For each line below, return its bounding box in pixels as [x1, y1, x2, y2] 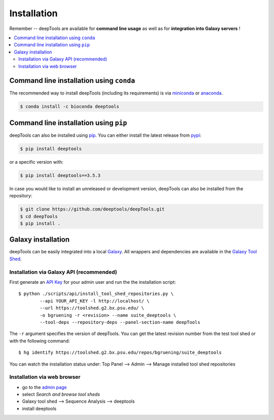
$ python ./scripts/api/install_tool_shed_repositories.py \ [18, 291, 174, 297]
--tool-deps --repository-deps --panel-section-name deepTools [40, 319, 200, 325]
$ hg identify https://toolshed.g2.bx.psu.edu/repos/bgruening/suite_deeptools [18, 350, 222, 355]
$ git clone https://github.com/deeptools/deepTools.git [20, 206, 165, 212]
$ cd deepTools [20, 214, 58, 219]
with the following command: [9, 338, 70, 344]
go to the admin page [22, 384, 67, 390]
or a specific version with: [9, 159, 63, 165]
